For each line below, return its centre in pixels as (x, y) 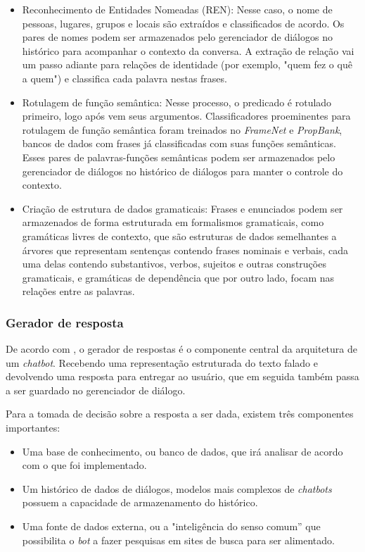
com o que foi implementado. (84, 465)
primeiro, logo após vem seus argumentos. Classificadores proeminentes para (186, 116)
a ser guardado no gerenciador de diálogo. (96, 390)
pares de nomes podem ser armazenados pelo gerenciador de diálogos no (177, 37)
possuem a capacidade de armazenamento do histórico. (140, 502)
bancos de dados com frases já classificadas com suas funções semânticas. (179, 143)
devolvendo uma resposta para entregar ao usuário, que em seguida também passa (182, 376)
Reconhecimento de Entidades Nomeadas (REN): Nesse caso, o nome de (177, 9)
